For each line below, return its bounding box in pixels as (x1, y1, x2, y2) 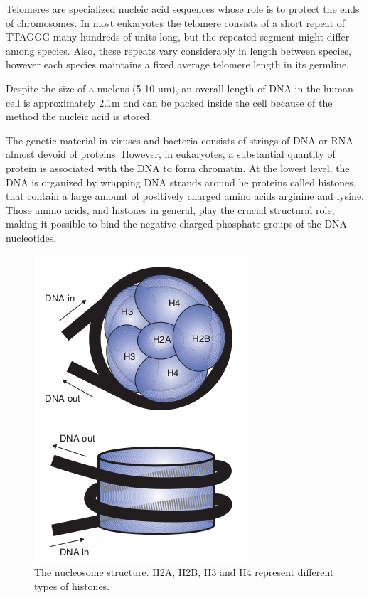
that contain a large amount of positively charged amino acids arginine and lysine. (6, 188, 364, 203)
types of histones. (34, 578, 110, 593)
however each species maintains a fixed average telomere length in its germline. (6, 57, 349, 72)
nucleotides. (6, 230, 57, 245)
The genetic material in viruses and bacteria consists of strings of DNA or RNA (6, 132, 353, 147)
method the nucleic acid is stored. (6, 109, 153, 124)
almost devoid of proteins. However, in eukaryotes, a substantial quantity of (6, 146, 336, 161)
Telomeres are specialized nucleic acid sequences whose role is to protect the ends (6, 1, 360, 16)
